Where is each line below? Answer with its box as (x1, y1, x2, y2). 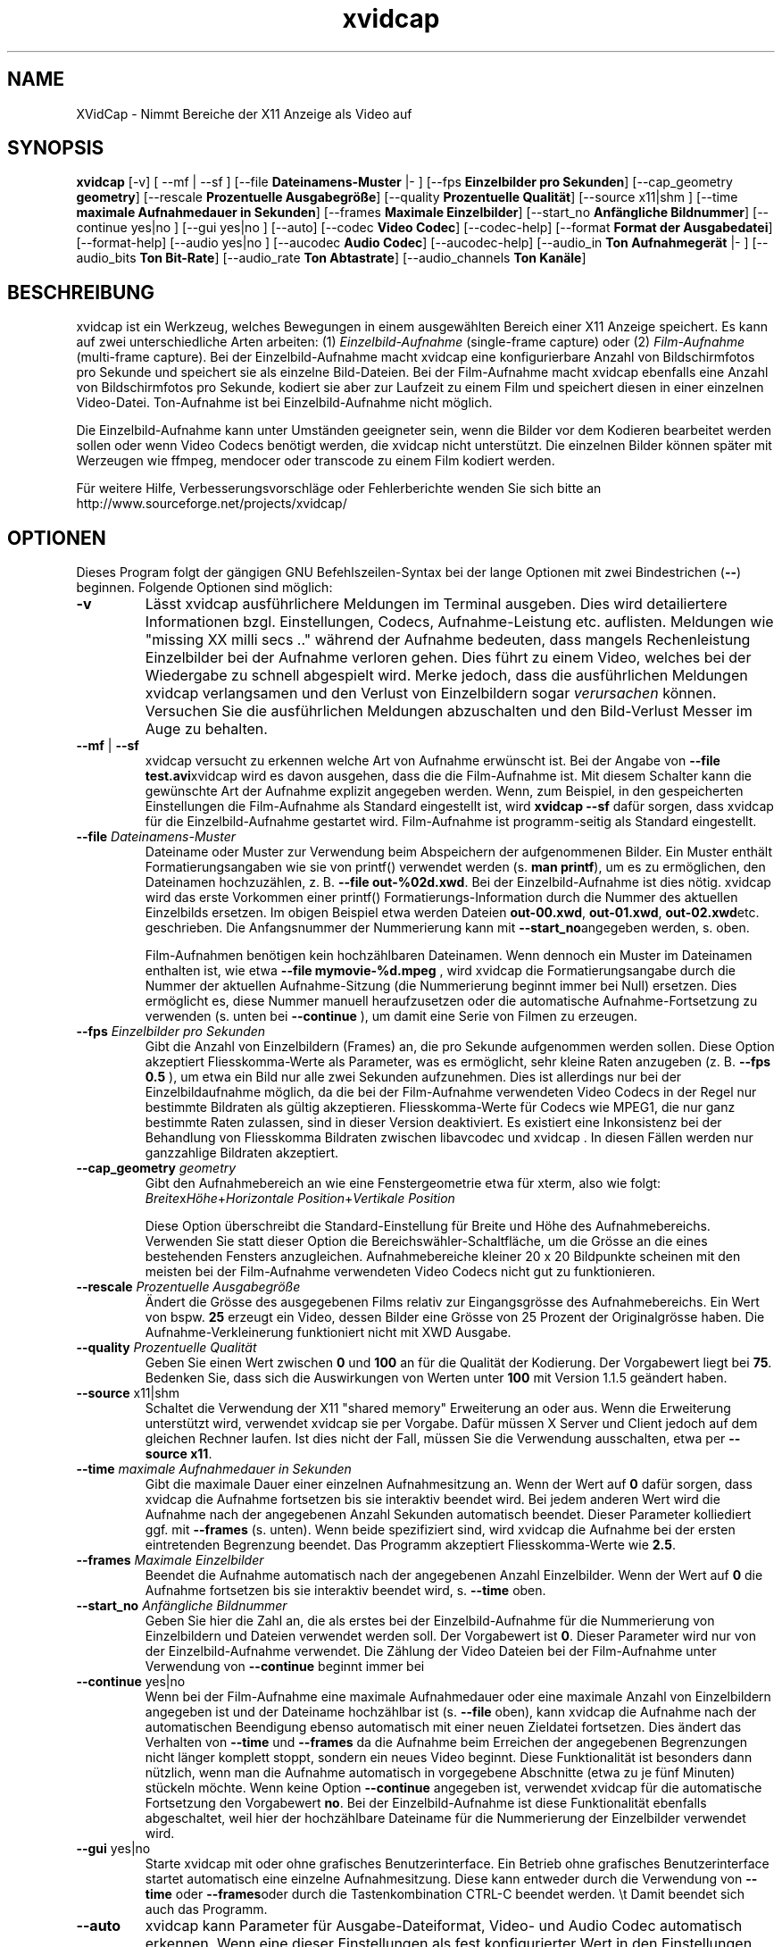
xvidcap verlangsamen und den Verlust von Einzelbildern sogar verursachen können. (145, 684, 717, 703)
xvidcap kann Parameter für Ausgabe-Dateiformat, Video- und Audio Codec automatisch (145, 1917, 743, 1935)
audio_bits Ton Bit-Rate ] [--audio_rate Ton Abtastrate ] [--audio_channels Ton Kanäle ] (76, 250, 586, 266)
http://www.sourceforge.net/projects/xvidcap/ (76, 496, 347, 512)
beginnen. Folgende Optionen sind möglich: (76, 580, 333, 596)
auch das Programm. (145, 1901, 268, 1918)
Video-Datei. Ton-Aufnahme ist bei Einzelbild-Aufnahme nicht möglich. (76, 395, 493, 411)
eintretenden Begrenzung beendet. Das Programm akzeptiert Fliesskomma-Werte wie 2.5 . (145, 1537, 676, 1553)
